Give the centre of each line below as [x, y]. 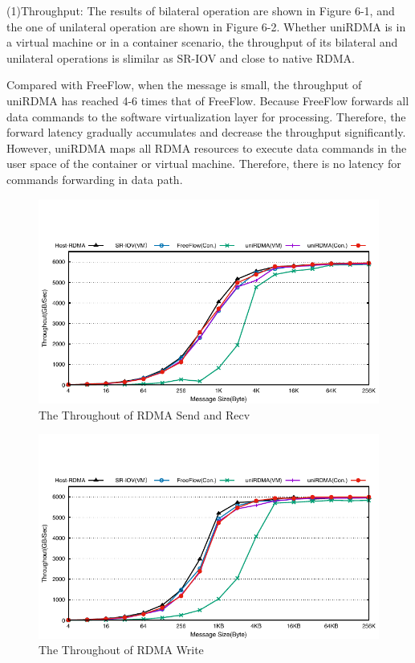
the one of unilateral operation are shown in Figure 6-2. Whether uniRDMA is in [206, 26]
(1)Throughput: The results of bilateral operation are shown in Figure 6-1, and [201, 10]
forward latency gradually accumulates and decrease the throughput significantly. [206, 132]
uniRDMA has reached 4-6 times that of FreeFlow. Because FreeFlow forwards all [208, 100]
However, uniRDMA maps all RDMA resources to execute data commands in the [207, 147]
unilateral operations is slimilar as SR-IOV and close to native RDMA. [181, 57]
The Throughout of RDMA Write [121, 650]
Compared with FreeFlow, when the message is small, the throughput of [184, 85]
